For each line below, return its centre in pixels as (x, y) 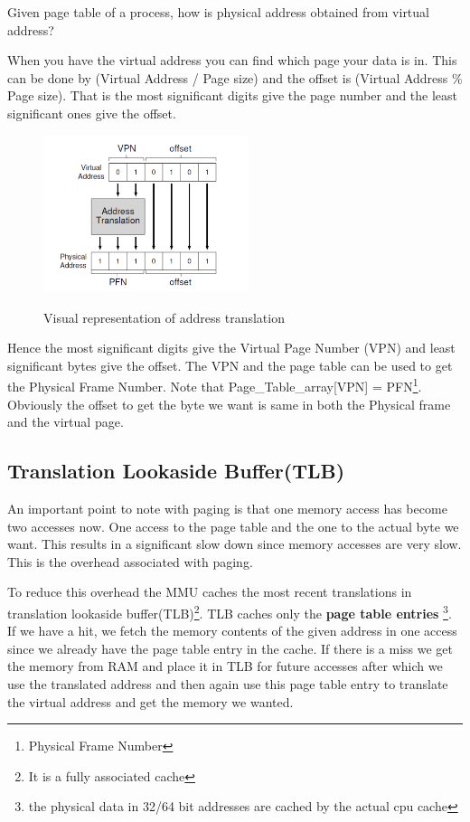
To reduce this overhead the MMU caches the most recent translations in (210, 592)
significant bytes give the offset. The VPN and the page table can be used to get (230, 365)
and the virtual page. (66, 422)
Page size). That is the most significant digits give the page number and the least (233, 95)
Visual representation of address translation (164, 317)
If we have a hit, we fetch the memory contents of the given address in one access (232, 631)
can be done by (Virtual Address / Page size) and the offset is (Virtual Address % (235, 77)
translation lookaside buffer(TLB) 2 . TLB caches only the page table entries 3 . (230, 611)
